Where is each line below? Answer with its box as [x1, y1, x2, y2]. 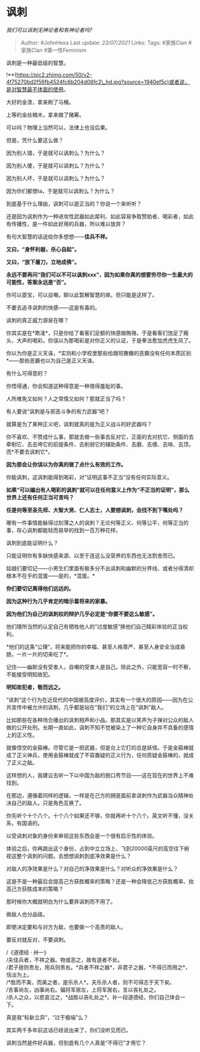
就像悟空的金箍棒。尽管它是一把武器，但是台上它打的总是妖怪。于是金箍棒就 [6, 744, 194, 751]
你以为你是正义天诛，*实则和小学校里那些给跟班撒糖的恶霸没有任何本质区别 [6, 349, 192, 356]
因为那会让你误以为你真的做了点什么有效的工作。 [6, 461, 126, 468]
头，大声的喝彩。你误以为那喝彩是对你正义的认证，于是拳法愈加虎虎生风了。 [6, 337, 194, 344]
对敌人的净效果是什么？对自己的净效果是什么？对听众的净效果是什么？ [6, 865, 179, 872]
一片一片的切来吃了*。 [16, 650, 72, 657]
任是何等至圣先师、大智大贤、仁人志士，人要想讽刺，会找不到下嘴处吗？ [6, 506, 183, 513]
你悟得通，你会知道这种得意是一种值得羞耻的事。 [6, 382, 126, 389]
